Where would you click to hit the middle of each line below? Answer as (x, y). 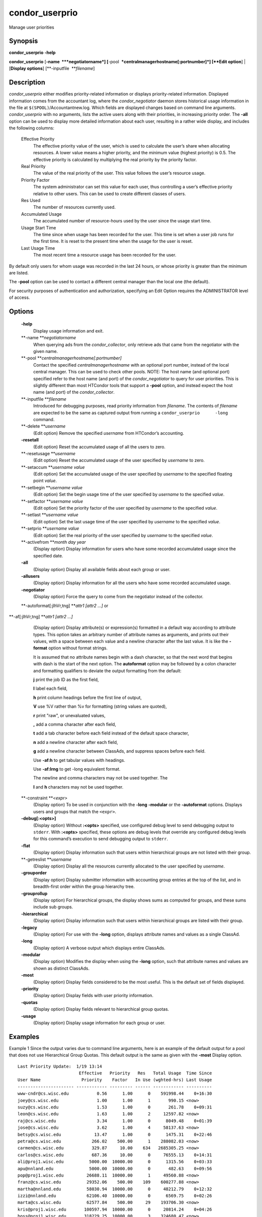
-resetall (30, 440)
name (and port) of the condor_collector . (74, 392)
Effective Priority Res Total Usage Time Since (145, 1073)
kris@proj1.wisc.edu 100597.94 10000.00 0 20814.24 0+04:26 (115, 1209)
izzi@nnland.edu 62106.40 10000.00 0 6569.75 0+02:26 (115, 1196)
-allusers (30, 576)
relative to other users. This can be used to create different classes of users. (110, 194)
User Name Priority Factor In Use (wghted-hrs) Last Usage (115, 1080)
